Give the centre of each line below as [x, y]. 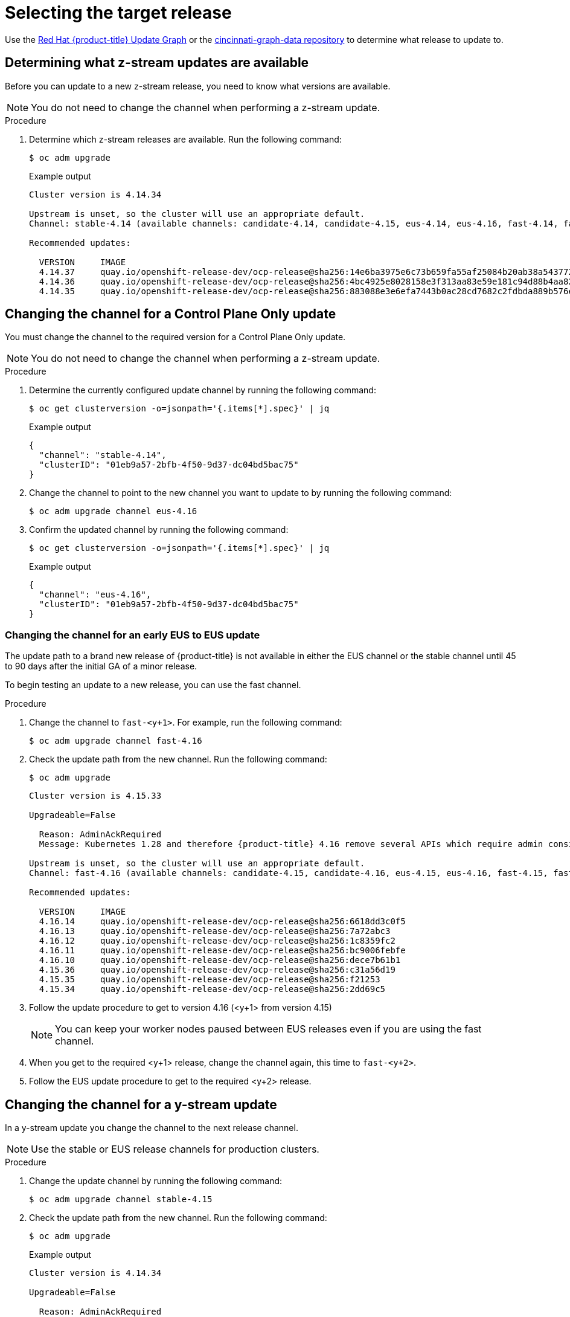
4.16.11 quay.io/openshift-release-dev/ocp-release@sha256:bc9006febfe [222, 951]
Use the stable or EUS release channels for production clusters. [175, 1149]
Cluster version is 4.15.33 [95, 796]
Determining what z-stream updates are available [157, 63]
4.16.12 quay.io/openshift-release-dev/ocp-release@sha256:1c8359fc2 [217, 941]
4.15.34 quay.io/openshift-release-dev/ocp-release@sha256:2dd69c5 [212, 989]
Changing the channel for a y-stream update [141, 1104]
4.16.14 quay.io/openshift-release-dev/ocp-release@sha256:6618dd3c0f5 [222, 922]
